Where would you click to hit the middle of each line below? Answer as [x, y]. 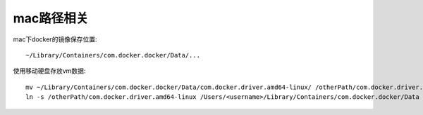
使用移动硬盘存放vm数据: [49, 71]
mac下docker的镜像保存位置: [55, 39]
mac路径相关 [51, 18]
